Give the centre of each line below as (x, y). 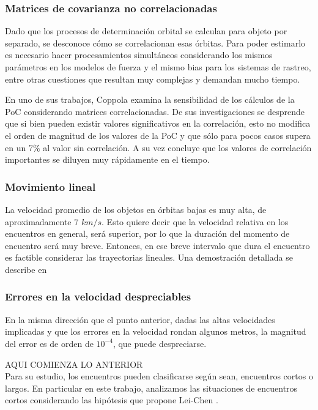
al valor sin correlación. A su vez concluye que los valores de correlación (177, 147)
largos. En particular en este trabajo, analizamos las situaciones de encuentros (151, 388)
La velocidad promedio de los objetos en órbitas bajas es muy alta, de (136, 209)
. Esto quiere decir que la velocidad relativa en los (195, 221)
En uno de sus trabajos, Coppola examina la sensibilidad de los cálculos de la (150, 99)
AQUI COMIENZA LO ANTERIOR (74, 364)
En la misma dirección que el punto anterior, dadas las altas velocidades (140, 319)
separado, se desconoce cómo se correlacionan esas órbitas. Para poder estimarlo (155, 43)
